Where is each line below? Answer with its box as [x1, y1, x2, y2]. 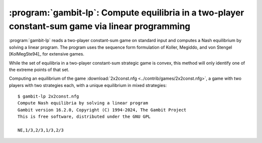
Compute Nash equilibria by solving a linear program [17, 100, 148, 106]
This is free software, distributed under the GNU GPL [17, 114, 151, 119]
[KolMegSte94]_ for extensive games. [9, 51, 84, 57]
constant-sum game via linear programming [9, 21, 191, 31]
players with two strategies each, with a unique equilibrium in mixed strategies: [9, 82, 167, 88]
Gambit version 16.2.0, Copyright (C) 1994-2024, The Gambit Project [17, 107, 187, 113]
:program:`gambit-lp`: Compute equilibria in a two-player [9, 7, 245, 18]
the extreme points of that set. [9, 67, 70, 72]
